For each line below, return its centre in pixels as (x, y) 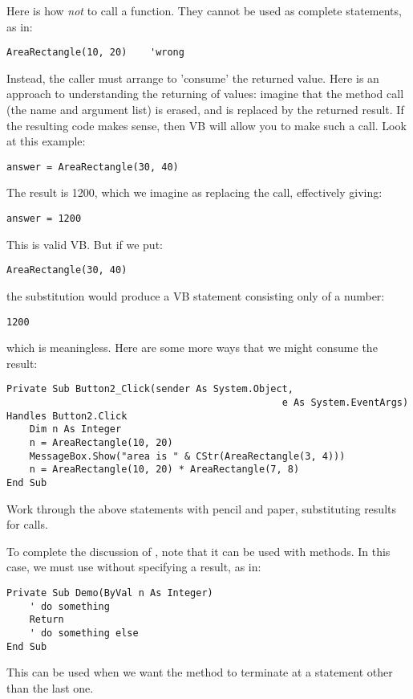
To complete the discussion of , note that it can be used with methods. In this (198, 551)
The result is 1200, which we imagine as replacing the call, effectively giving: (194, 192)
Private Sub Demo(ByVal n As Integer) (110, 593)
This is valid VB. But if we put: (85, 244)
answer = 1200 (44, 219)
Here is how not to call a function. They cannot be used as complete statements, (204, 10)
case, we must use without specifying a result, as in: (134, 567)
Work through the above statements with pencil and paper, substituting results (201, 508)
